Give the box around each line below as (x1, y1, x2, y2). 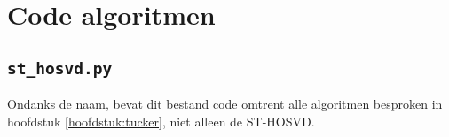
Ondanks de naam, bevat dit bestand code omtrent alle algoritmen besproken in (7, 95, 443, 113)
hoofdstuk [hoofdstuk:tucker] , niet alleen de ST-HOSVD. (7, 111, 315, 130)
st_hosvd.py (7, 58, 113, 78)
